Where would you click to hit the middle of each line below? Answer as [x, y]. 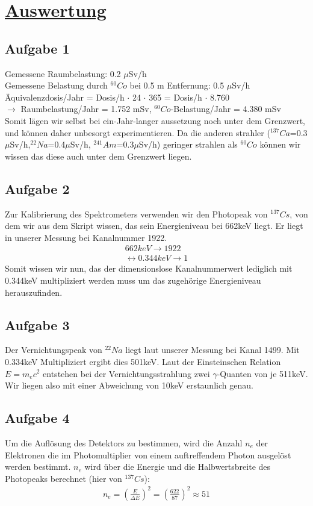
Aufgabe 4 [37, 418]
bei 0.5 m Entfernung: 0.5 [177, 85]
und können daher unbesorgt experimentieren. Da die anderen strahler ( [138, 132]
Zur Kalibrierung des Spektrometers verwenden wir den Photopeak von [136, 214]
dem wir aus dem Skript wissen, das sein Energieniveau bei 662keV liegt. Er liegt [154, 226]
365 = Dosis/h [175, 97]
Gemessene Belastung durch [56, 85]
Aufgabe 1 [37, 48]
